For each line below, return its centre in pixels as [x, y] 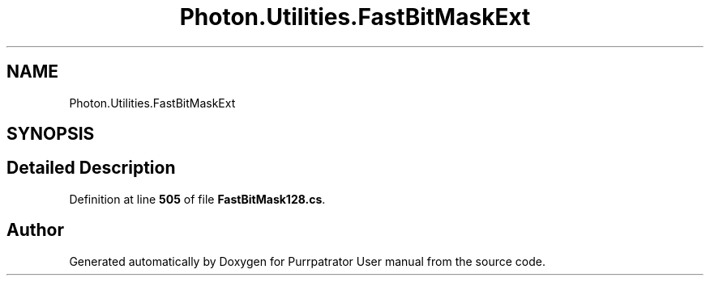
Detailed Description [91, 168]
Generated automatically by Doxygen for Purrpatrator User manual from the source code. [307, 261]
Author [35, 230]
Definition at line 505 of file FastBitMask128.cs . [197, 199]
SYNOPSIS [51, 134]
